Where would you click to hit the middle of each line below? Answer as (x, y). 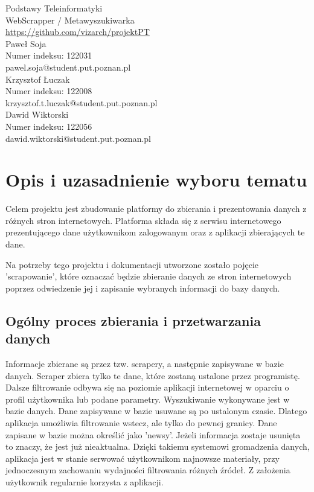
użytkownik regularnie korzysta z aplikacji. (85, 481)
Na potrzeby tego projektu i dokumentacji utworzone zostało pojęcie (132, 264)
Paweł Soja (26, 43)
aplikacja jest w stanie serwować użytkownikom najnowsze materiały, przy (143, 458)
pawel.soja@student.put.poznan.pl (68, 67)
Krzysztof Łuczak (38, 79)
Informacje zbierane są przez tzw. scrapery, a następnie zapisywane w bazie (145, 363)
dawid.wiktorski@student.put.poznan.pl (78, 138)
